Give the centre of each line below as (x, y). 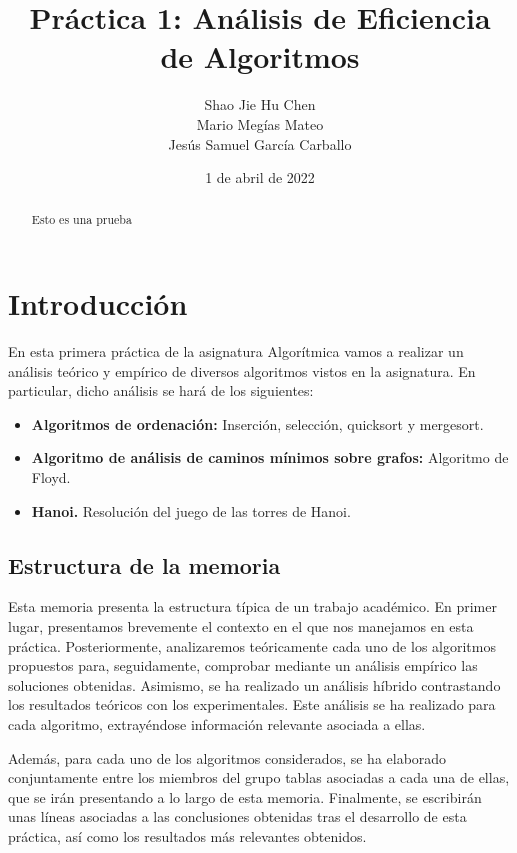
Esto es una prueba (81, 219)
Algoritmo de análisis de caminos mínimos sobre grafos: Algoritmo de (270, 457)
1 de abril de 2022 (260, 177)
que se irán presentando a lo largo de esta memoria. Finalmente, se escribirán (245, 796)
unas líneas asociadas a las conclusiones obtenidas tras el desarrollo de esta (237, 816)
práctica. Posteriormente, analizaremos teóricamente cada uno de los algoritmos (252, 645)
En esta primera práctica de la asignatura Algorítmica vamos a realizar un (236, 351)
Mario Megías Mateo (260, 123)
